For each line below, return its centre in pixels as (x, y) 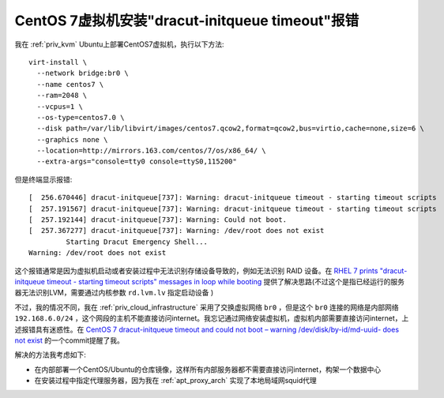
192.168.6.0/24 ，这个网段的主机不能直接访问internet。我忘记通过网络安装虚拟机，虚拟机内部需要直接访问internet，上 (212, 318)
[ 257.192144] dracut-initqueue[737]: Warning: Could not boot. (158, 220)
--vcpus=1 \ (60, 106)
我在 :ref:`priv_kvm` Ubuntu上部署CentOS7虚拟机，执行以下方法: (119, 44)
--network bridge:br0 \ (83, 73)
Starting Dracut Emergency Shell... (137, 242)
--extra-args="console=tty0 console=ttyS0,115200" (137, 161)
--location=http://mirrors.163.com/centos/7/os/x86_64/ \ (151, 151)
